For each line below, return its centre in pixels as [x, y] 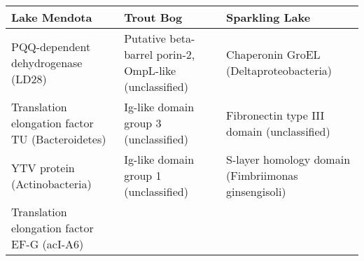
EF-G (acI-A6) [48, 244]
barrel [139, 54]
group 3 [143, 123]
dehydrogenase [47, 62]
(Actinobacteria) [51, 183]
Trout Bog [153, 17]
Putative [145, 38]
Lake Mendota [52, 17]
